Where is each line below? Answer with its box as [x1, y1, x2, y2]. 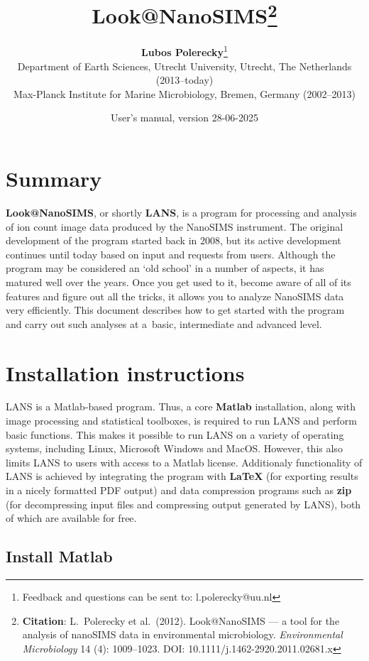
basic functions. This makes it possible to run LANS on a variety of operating [6, 427, 344, 442]
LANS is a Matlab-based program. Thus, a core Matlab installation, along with [6, 399, 356, 414]
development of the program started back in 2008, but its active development [6, 233, 341, 248]
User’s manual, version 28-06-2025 [111, 110, 258, 125]
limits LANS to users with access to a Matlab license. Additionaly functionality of [6, 454, 363, 469]
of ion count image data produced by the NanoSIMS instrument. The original [6, 219, 343, 234]
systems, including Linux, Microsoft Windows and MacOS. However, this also [6, 441, 343, 456]
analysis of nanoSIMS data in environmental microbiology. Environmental [22, 627, 343, 642]
